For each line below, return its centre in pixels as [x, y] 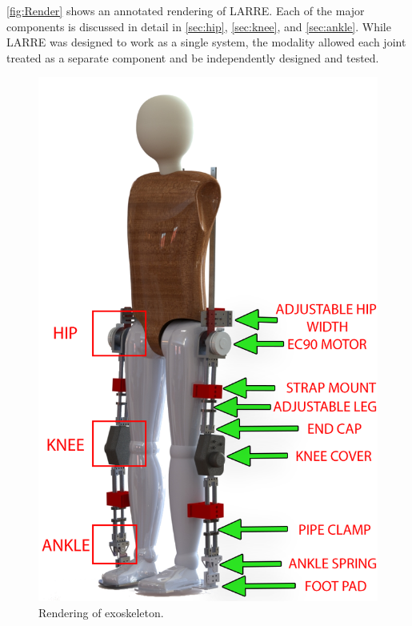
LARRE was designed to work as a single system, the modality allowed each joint [206, 42]
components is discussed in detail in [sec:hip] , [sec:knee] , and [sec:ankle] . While [199, 26]
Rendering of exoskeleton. [101, 612]
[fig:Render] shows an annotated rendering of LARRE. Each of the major [186, 10]
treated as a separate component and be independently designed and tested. [193, 57]
